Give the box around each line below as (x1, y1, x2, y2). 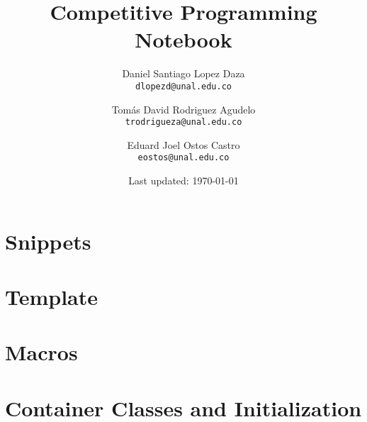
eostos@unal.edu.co (137, 152, 230, 163)
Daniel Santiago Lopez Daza (122, 66, 245, 81)
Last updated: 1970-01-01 (128, 173, 239, 188)
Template (5, 282, 98, 311)
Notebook (135, 25, 232, 54)
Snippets (5, 226, 91, 255)
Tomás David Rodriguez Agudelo (111, 101, 256, 116)
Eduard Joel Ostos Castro (127, 137, 240, 152)
